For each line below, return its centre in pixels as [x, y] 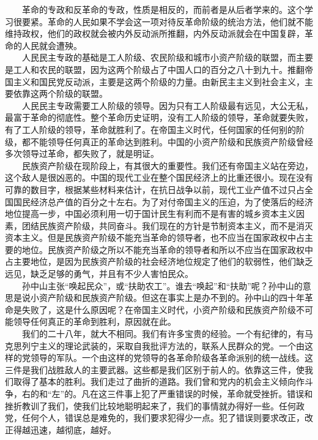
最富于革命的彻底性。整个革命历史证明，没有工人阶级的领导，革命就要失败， [159, 117]
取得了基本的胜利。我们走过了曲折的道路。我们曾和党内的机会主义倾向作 [159, 381]
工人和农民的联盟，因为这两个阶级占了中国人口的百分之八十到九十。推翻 [159, 69]
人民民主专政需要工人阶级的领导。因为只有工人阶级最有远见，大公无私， [167, 105]
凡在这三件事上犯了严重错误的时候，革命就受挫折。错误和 [197, 393]
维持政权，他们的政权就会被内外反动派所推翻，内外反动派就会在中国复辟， [155, 33]
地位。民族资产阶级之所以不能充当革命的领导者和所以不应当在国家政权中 [167, 249]
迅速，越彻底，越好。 [73, 429]
